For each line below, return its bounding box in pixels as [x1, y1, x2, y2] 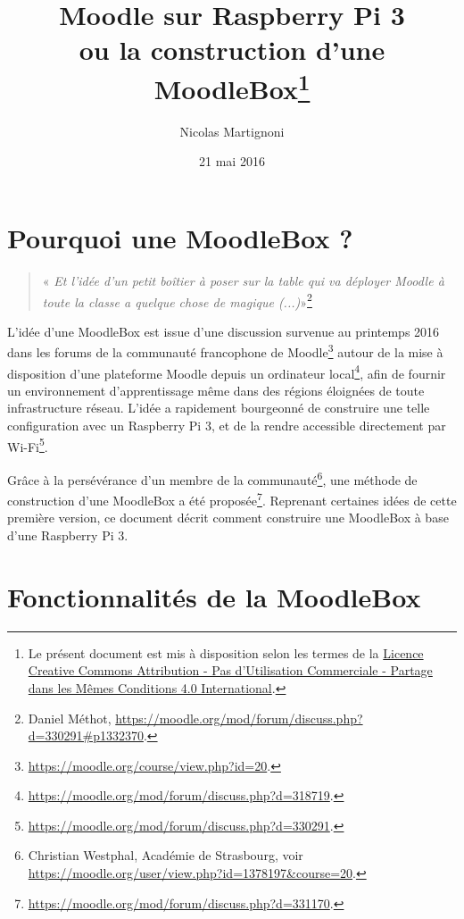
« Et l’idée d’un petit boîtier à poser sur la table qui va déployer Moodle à [42, 271, 444, 289]
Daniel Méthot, [28, 708, 112, 727]
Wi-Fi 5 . [7, 434, 48, 455]
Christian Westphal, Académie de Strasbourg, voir [28, 846, 303, 865]
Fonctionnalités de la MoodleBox [7, 578, 421, 614]
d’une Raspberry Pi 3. [7, 526, 128, 545]
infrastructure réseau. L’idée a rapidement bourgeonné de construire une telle [7, 398, 430, 417]
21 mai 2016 [199, 152, 265, 171]
